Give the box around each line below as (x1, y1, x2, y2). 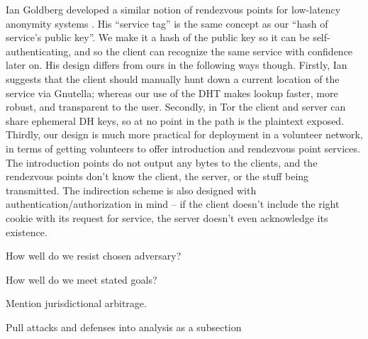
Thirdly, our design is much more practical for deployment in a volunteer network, (6, 127, 363, 142)
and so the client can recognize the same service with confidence (74, 43, 353, 58)
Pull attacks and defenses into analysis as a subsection (6, 319, 242, 334)
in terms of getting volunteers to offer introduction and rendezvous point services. (6, 140, 360, 155)
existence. (6, 224, 48, 239)
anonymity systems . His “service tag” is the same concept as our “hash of (6, 16, 328, 30)
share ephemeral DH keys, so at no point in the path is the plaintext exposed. (6, 113, 345, 128)
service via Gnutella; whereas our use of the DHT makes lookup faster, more (6, 85, 338, 100)
